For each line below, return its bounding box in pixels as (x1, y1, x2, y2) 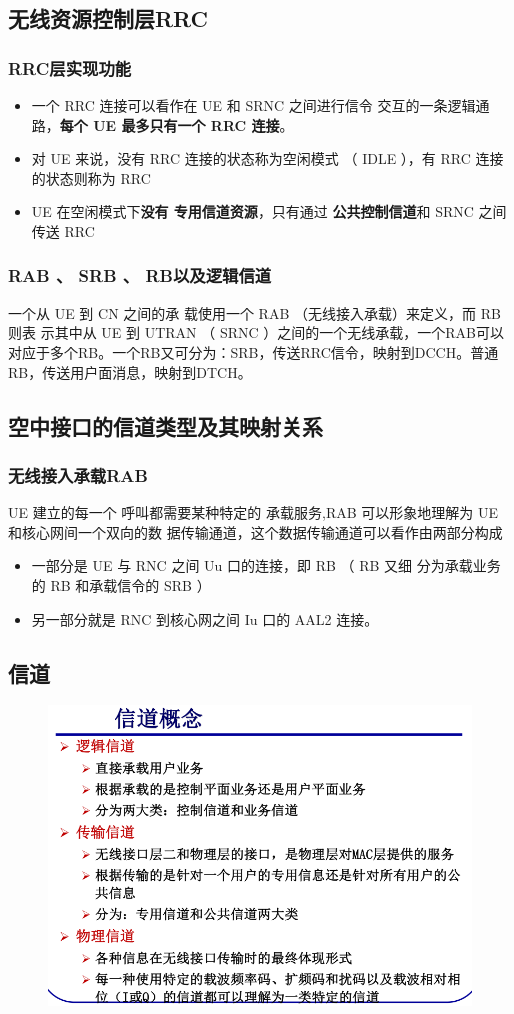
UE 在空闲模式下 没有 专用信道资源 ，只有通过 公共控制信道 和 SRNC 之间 (31, 201, 507, 222)
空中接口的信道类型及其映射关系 (8, 410, 323, 441)
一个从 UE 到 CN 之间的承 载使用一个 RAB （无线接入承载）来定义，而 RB (8, 302, 501, 323)
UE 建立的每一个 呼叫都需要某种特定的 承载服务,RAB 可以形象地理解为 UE (8, 502, 498, 523)
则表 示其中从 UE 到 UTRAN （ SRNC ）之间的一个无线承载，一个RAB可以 (8, 322, 504, 343)
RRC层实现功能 (8, 55, 132, 80)
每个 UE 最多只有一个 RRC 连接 (59, 114, 280, 135)
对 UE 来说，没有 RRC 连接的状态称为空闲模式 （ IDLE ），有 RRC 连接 (31, 148, 504, 169)
